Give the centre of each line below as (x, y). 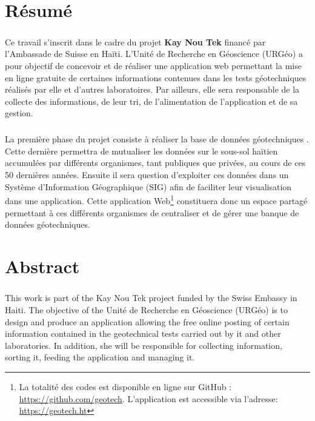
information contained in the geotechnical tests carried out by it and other (143, 333)
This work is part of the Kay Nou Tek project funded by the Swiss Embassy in (151, 298)
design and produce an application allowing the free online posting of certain (147, 321)
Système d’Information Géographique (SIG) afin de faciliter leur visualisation (148, 186)
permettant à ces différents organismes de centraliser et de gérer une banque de (152, 212)
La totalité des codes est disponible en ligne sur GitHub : (125, 386)
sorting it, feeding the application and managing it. (100, 357)
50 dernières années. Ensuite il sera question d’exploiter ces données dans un (147, 175)
